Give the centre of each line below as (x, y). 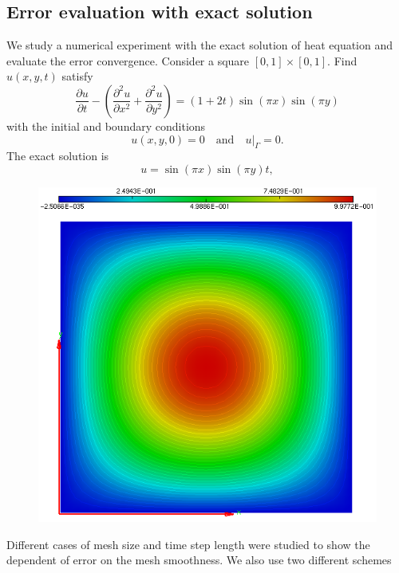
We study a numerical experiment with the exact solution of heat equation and (200, 45)
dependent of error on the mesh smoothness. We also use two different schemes (199, 560)
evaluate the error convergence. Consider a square (128, 60)
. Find (342, 60)
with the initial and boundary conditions (106, 126)
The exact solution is (58, 156)
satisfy (77, 76)
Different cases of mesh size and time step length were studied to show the (188, 544)
